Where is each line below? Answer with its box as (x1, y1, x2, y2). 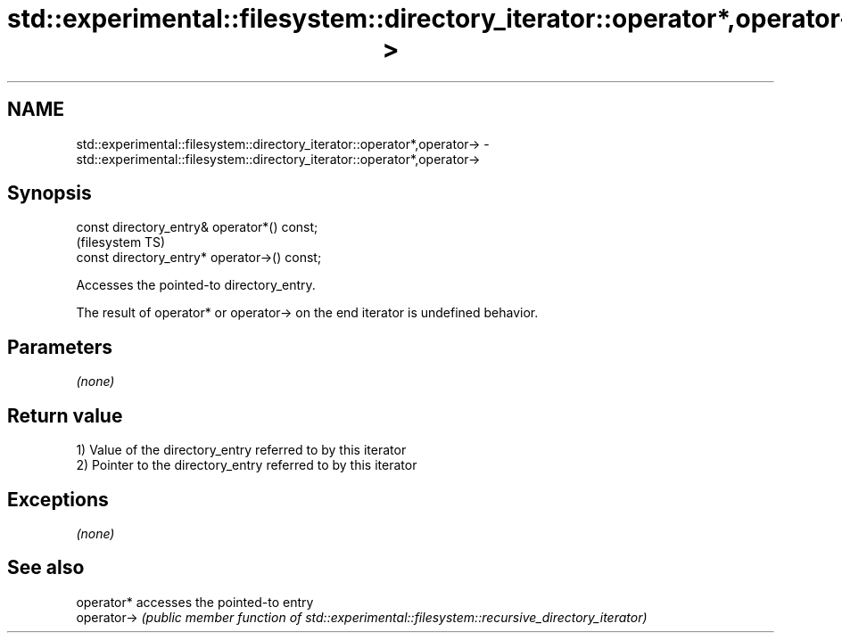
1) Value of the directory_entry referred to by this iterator (76, 442, 407, 458)
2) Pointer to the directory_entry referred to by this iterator (76, 457, 417, 473)
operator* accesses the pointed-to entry (76, 594, 314, 610)
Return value (7, 404, 123, 427)
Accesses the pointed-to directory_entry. (76, 277, 316, 293)
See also (7, 556, 85, 579)
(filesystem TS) (76, 234, 166, 250)
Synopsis (7, 182, 92, 205)
